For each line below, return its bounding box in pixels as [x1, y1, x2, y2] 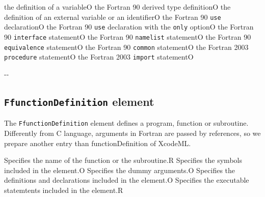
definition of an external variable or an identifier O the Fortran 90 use [4, 11, 221, 22]
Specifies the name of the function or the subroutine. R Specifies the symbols [4, 155, 242, 165]
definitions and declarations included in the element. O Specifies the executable [4, 175, 249, 185]
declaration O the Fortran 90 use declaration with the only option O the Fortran [4, 21, 254, 32]
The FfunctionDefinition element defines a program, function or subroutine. [4, 118, 249, 128]
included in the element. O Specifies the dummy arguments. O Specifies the [4, 164, 235, 175]
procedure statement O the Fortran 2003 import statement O [4, 51, 194, 62]
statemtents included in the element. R [4, 184, 123, 195]
